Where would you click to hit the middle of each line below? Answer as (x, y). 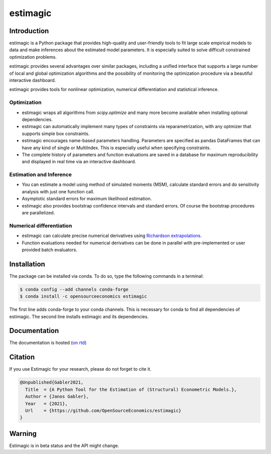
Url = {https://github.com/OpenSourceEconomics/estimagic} (103, 410)
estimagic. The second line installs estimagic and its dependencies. (79, 316)
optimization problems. (33, 57)
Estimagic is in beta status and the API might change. (64, 445)
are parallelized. (38, 212)
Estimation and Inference (41, 175)
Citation (22, 357)
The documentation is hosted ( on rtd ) (48, 343)
